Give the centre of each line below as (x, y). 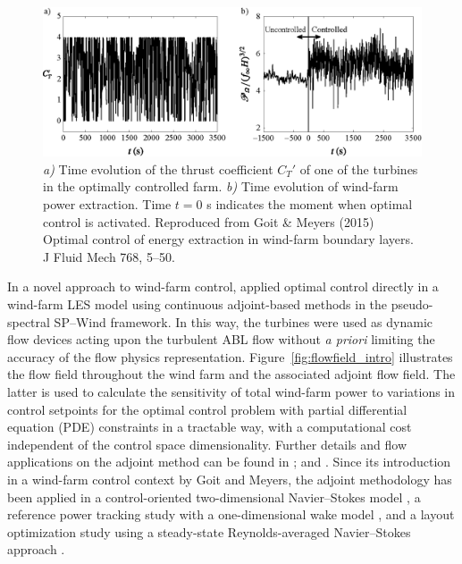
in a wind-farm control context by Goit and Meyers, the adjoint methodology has (230, 479)
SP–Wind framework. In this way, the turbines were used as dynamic (243, 321)
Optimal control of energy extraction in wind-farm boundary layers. (228, 239)
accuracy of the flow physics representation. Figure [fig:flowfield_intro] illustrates (230, 356)
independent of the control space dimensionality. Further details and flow (207, 444)
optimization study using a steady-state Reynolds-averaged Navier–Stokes (209, 531)
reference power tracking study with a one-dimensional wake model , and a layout (231, 514)
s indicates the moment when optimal (310, 204)
